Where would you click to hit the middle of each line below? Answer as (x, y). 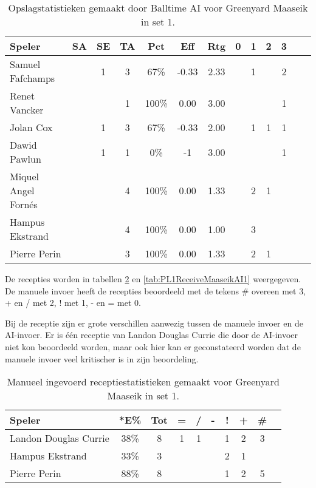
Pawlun (26, 159)
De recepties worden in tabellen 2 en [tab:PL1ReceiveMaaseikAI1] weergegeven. (153, 279)
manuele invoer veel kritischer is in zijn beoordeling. (102, 358)
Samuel (25, 64)
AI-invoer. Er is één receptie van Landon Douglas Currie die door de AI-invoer (152, 335)
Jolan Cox (31, 127)
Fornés (24, 204)
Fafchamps (33, 78)
